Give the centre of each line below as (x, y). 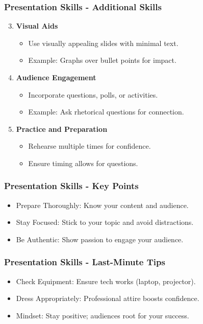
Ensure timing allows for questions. (83, 163)
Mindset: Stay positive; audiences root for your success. (103, 315)
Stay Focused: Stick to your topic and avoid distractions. (105, 222)
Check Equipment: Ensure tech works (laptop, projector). (106, 281)
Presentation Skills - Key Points (71, 186)
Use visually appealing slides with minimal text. (103, 43)
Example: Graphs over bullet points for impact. (102, 60)
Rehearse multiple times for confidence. (90, 146)
